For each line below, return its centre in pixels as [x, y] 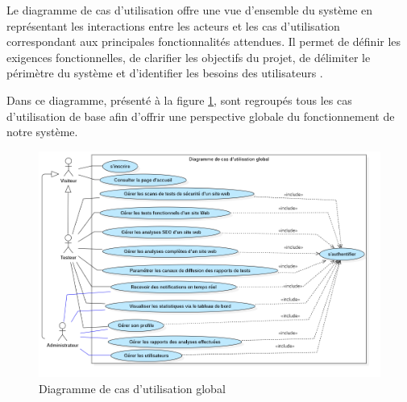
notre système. [42, 132]
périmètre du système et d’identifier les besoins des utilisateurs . [165, 73]
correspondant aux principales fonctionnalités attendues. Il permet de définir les [204, 41]
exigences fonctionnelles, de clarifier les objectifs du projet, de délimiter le [189, 57]
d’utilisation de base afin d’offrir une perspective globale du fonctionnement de [201, 116]
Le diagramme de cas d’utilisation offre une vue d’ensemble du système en [190, 10]
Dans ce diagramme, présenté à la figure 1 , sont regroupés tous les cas [179, 99]
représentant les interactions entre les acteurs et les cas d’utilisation [173, 25]
